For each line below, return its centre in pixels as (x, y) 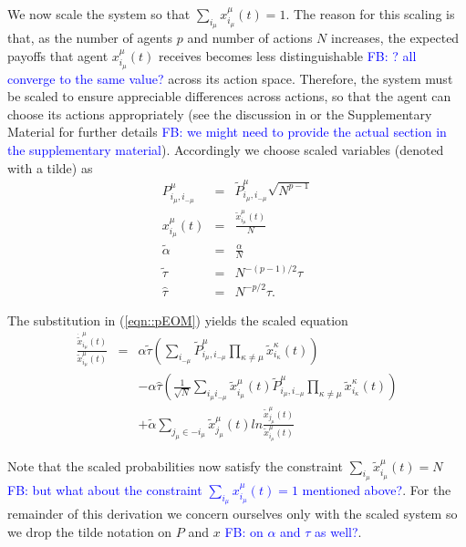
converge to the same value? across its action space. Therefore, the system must (230, 78)
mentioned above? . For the (377, 489)
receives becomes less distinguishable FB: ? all (287, 55)
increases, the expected (395, 38)
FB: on (244, 531)
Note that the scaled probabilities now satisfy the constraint (175, 465)
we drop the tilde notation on (90, 531)
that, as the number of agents (90, 38)
